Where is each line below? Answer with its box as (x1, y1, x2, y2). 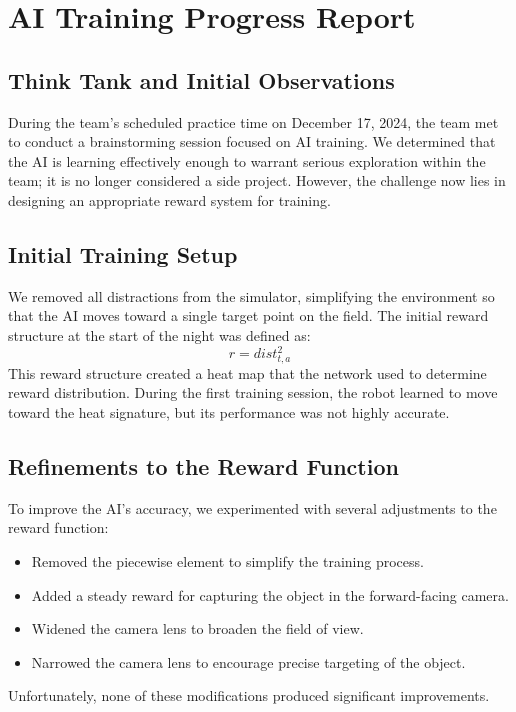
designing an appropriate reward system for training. (8, 189, 331, 210)
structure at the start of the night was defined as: (8, 324, 311, 345)
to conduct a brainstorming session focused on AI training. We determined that (8, 131, 496, 152)
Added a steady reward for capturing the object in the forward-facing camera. (31, 584, 509, 605)
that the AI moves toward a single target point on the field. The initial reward (8, 305, 489, 326)
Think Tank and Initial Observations (8, 64, 395, 95)
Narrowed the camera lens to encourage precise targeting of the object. (31, 651, 466, 672)
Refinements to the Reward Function (8, 450, 399, 481)
